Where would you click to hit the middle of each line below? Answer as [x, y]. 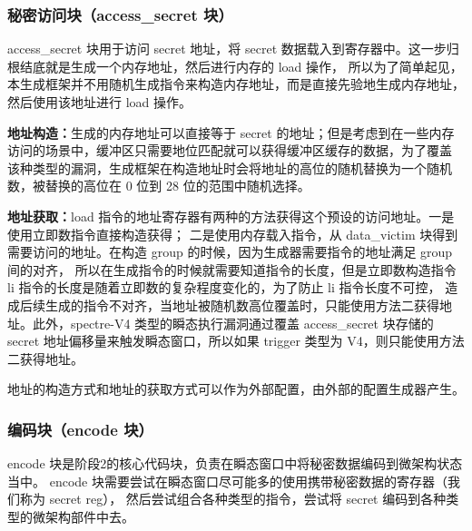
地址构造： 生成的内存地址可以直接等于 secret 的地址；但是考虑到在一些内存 [231, 132]
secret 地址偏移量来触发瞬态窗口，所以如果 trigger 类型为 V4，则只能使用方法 [236, 341]
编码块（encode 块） [80, 429]
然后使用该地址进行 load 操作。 [99, 102]
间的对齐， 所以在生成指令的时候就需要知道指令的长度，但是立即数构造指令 [232, 269]
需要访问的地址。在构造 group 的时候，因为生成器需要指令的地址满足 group [230, 252]
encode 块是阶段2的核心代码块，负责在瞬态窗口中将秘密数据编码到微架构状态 [235, 463]
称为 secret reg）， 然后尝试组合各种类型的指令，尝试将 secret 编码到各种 [233, 499]
